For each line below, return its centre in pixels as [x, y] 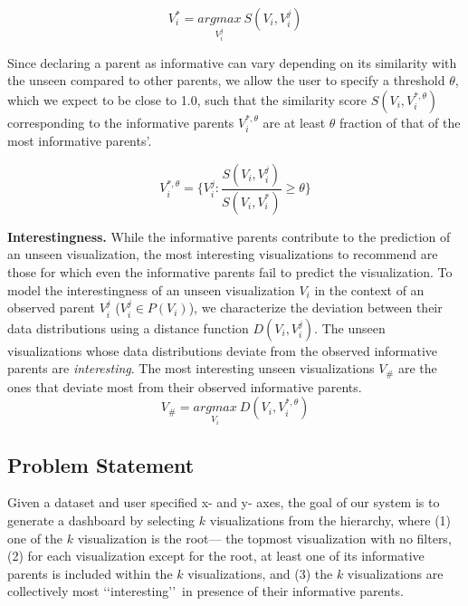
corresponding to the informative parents [121, 122]
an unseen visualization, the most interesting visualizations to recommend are [223, 254]
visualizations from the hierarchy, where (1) [330, 519]
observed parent [51, 308]
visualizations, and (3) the [260, 573]
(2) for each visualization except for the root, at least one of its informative [216, 556]
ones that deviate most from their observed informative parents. [185, 386]
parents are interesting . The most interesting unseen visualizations [191, 368]
